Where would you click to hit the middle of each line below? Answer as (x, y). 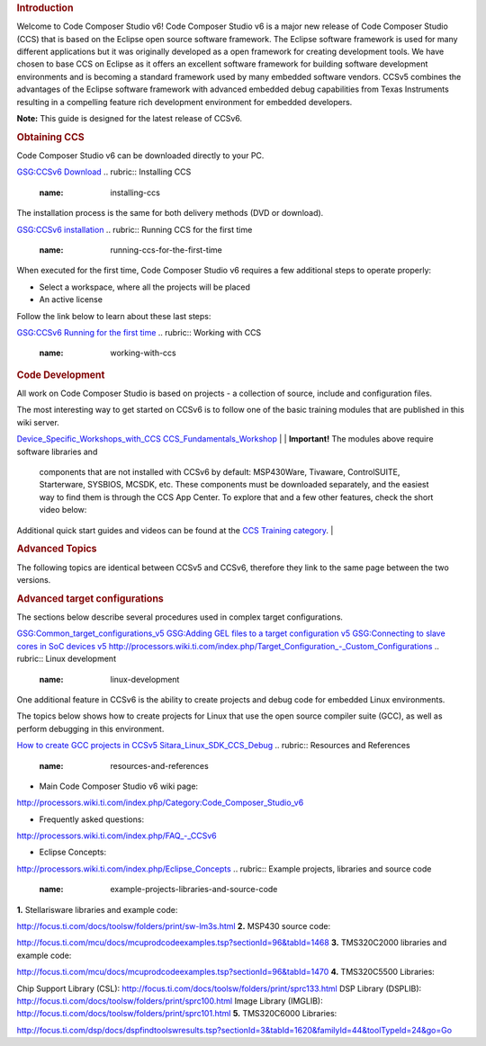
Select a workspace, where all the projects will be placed (145, 287)
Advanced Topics (57, 549)
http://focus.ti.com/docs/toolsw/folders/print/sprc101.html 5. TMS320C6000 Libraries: (177, 1014)
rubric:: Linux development (67, 659)
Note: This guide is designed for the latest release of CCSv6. (130, 118)
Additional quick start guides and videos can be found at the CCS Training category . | (175, 530)
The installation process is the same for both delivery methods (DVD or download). (170, 213)
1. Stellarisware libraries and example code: (97, 909)
